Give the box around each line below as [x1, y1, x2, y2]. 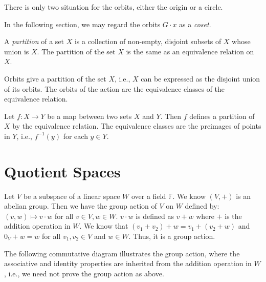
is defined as [136, 210, 174, 221]
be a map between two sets [47, 110, 132, 121]
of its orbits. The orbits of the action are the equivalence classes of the [4, 83, 225, 94]
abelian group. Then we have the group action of [4, 200, 157, 211]
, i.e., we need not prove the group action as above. [4, 268, 164, 278]
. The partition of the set [37, 46, 116, 56]
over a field [131, 190, 166, 201]
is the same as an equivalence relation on [126, 46, 254, 56]
